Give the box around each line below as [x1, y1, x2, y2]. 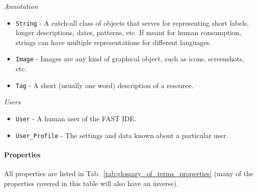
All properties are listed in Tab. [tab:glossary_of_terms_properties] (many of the [4, 168, 254, 179]
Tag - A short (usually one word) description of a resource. [15, 80, 194, 90]
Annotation [4, 1, 38, 11]
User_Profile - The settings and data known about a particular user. [15, 130, 228, 140]
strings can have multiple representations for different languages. [15, 37, 211, 47]
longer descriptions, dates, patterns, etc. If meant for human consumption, [15, 27, 241, 38]
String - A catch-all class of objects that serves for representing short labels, [15, 17, 249, 28]
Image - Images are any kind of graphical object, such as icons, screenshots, [15, 53, 244, 64]
